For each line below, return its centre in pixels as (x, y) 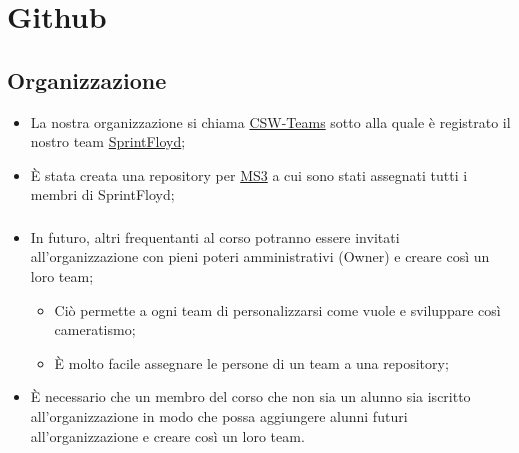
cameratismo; (95, 329)
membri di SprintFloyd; (102, 194)
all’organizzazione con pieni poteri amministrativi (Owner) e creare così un (260, 256)
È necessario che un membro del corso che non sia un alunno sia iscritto (250, 396)
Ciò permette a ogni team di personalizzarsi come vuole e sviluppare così (277, 309)
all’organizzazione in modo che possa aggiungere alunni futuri (219, 416)
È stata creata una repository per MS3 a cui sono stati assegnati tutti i (249, 174)
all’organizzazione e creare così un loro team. (167, 435)
